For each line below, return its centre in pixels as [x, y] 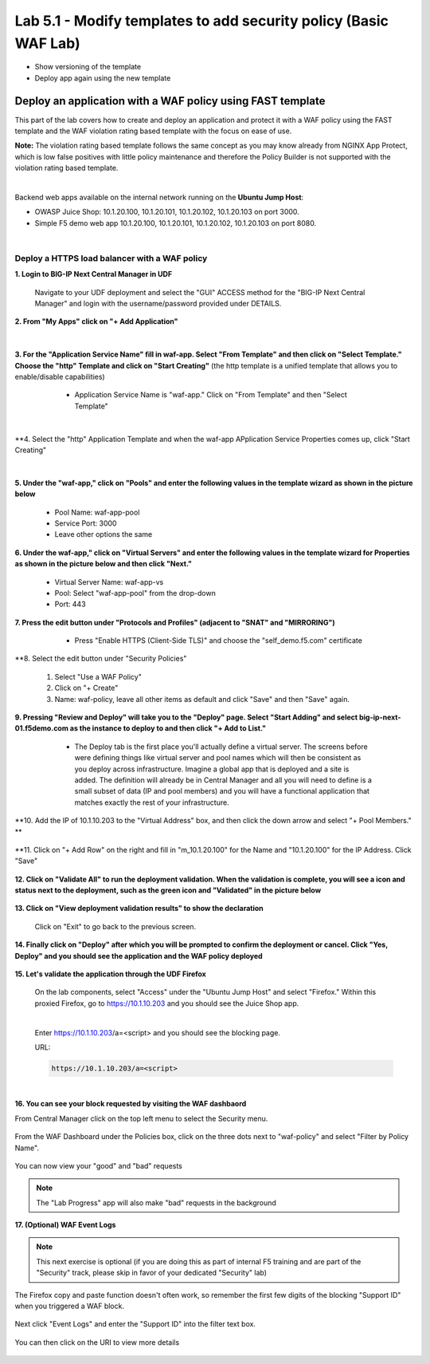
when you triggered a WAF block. [70, 1306]
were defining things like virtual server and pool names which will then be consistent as [218, 758]
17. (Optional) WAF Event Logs [65, 1225]
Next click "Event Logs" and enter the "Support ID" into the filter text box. [135, 1324]
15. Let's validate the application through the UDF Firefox [110, 974]
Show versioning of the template [88, 67]
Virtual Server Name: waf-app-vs [109, 581]
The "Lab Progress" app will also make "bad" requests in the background [156, 1202]
